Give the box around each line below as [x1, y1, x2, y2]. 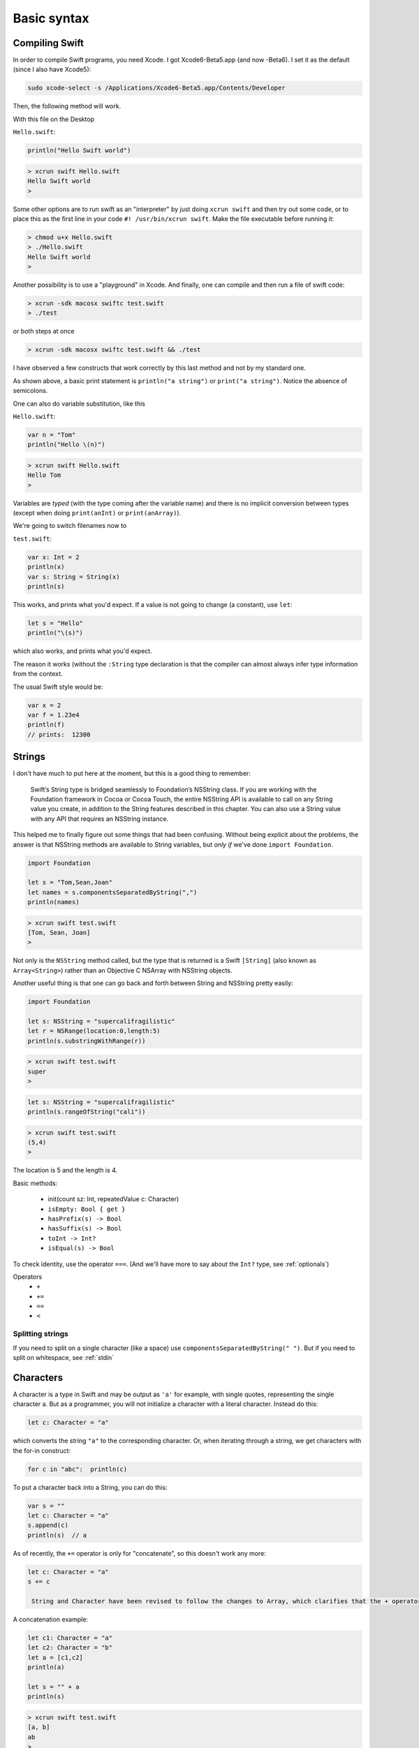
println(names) [27, 898, 80, 906]
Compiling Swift [13, 37, 84, 49]
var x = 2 [27, 701, 61, 709]
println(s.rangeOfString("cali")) [27, 1108, 146, 1116]
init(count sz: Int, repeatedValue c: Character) [47, 1195, 179, 1203]
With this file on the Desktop [13, 115, 94, 123]
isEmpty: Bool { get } [47, 1205, 126, 1213]
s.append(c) [27, 1521, 69, 1529]
